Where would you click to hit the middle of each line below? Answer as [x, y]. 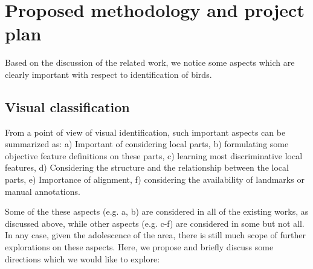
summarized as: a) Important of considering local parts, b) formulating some [147, 144]
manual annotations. [43, 191]
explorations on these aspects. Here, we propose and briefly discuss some [139, 247]
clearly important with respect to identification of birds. [108, 74]
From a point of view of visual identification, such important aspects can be [145, 132]
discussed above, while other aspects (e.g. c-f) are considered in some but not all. [155, 223]
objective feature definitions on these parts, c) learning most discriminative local [154, 155]
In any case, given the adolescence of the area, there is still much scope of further [155, 235]
